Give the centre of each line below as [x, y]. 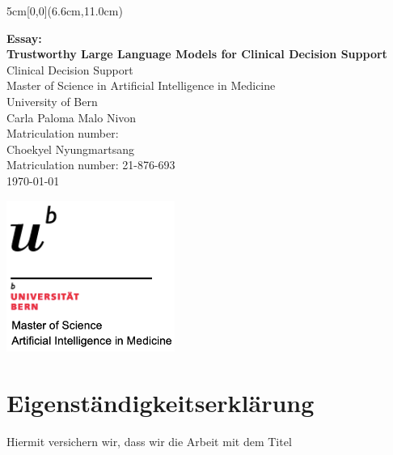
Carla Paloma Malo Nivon [72, 117]
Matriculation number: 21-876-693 [91, 165]
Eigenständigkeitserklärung [161, 402]
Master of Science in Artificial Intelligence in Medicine [141, 85]
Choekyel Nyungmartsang [71, 149]
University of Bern [52, 101]
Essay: [24, 38]
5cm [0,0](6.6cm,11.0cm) [65, 11]
